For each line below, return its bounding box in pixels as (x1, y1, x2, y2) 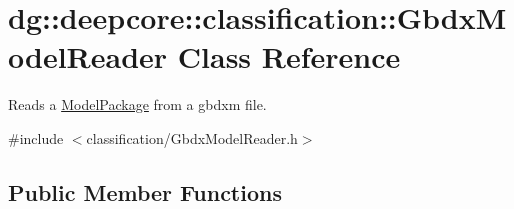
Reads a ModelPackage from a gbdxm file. (8, 94, 267, 115)
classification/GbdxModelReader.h (86, 127, 298, 148)
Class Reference (177, 36, 401, 77)
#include (8, 127, 64, 148)
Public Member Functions (8, 176, 282, 207)
